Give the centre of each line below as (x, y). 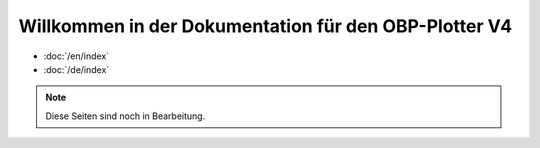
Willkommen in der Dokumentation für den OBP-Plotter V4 (265, 26)
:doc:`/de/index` (76, 69)
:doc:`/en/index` (76, 56)
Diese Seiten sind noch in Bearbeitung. (125, 116)
